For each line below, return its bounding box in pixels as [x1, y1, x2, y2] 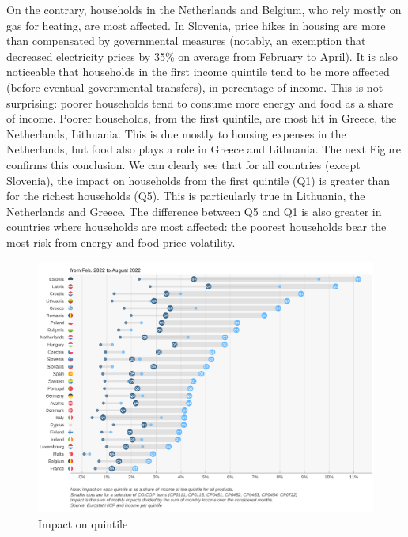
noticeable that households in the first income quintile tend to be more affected [6, 63, 390, 80]
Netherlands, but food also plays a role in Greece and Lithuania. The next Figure [6, 141, 402, 157]
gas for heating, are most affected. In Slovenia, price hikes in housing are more [6, 17, 386, 33]
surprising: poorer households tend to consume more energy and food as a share [6, 94, 394, 111]
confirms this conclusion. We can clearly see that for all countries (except [6, 156, 361, 172]
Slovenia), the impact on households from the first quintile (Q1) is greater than [6, 172, 391, 188]
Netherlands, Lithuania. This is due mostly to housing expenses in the [6, 125, 346, 142]
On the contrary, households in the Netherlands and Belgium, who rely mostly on [6, 2, 402, 17]
